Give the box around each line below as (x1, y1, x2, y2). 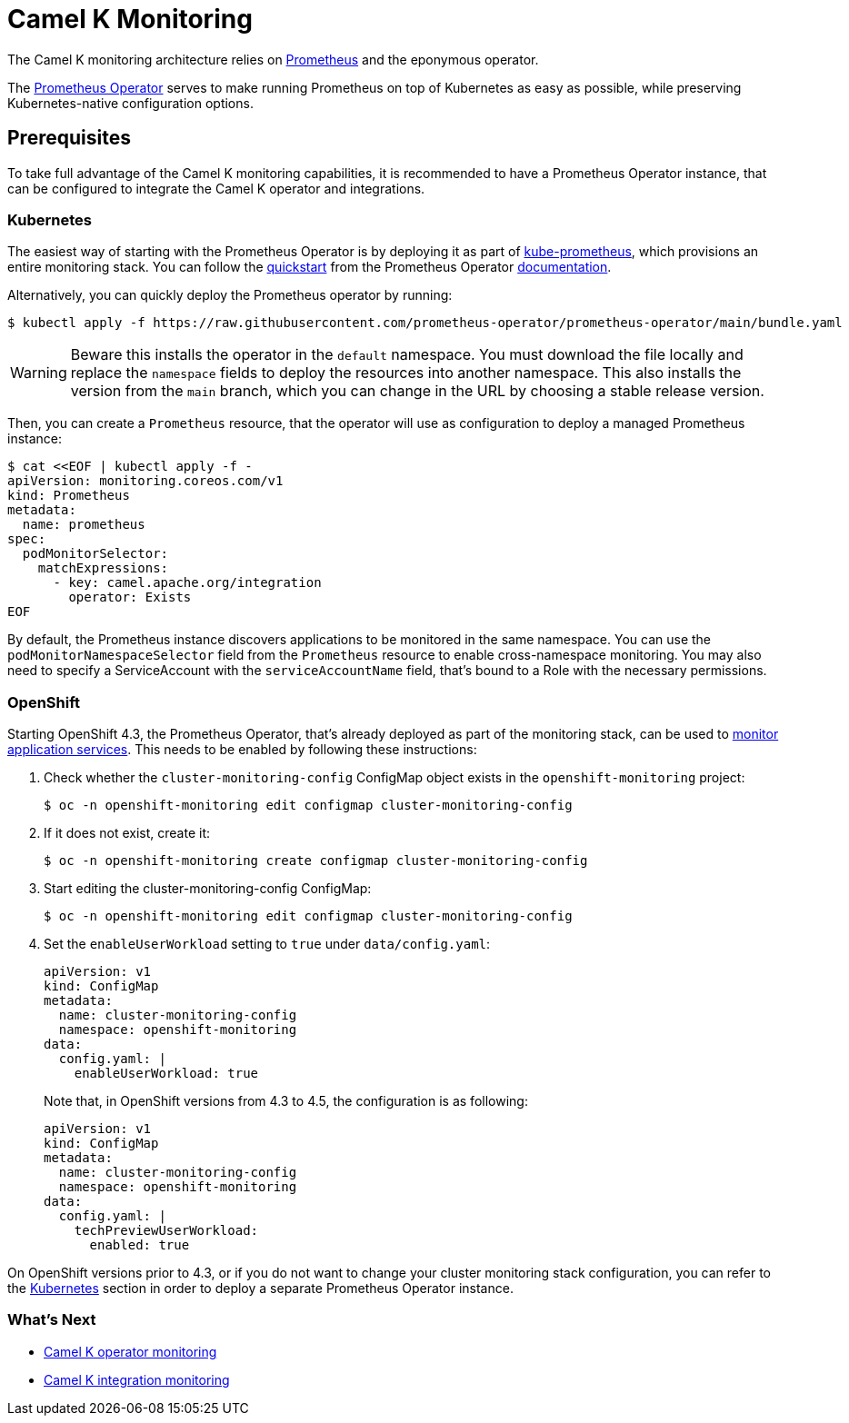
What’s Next (7, 1310, 96, 1329)
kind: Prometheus (7, 488, 130, 503)
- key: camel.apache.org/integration (53, 575, 322, 591)
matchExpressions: (37, 561, 169, 576)
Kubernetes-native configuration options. (7, 95, 254, 111)
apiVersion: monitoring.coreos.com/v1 (7, 473, 284, 489)
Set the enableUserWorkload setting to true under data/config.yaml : (44, 936, 491, 952)
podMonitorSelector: (22, 546, 169, 562)
